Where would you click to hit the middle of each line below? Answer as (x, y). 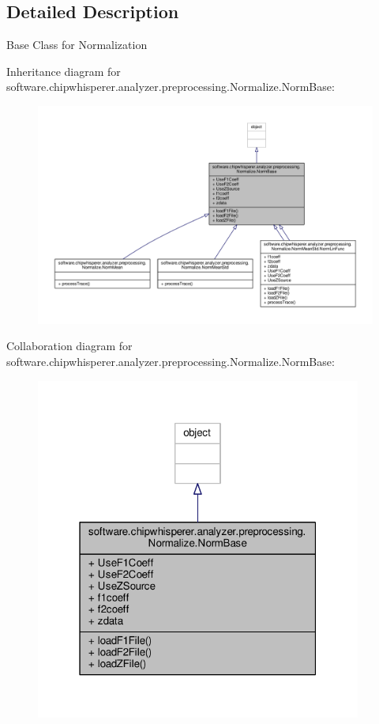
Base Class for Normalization (77, 45)
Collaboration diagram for (69, 346)
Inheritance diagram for (64, 71)
